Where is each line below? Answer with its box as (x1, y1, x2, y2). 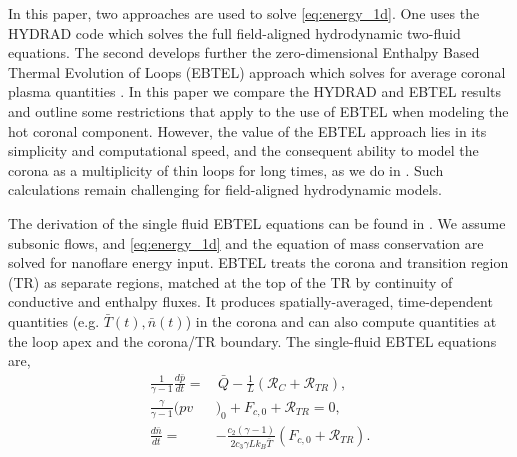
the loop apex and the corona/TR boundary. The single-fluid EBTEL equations (8, 330, 497, 351)
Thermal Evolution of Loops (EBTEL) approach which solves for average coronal (8, 61, 506, 82)
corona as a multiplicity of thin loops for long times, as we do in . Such (8, 159, 444, 180)
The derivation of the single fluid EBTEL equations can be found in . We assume (8, 212, 506, 233)
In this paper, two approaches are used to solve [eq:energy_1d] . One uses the (8, 3, 480, 23)
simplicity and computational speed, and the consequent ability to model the (8, 140, 479, 161)
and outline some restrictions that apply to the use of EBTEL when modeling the (8, 100, 509, 121)
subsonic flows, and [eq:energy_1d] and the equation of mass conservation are (8, 232, 484, 253)
